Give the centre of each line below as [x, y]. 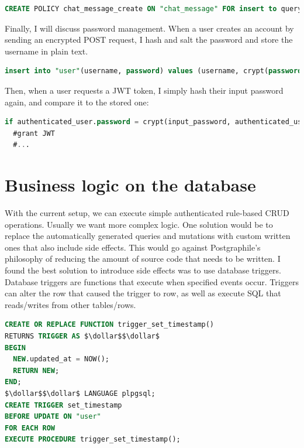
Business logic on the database [130, 185]
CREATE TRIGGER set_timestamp [63, 405]
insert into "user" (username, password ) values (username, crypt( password [153, 71]
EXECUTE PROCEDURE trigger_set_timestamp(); [93, 440]
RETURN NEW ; [36, 370]
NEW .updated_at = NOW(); [61, 359]
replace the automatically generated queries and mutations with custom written [148, 236]
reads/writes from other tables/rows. [70, 304]
